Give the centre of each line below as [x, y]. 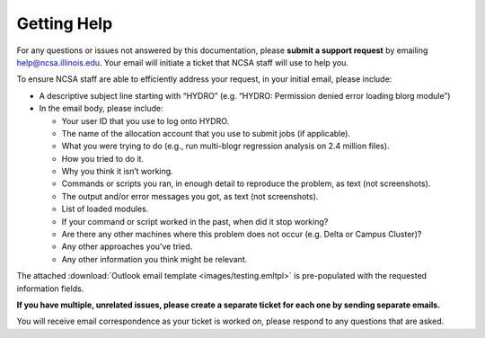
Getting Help [65, 23]
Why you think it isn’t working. [118, 172]
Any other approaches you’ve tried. [127, 246]
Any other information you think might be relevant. [154, 259]
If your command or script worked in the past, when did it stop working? [195, 221]
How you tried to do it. [102, 158]
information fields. [50, 289]
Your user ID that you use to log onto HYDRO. [145, 120]
